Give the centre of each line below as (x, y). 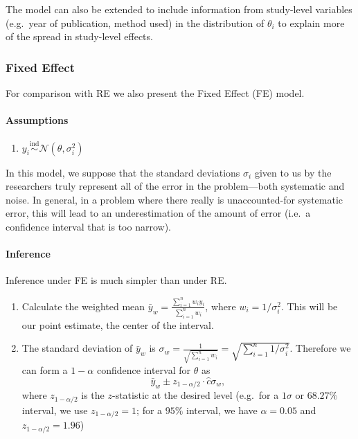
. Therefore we (320, 348)
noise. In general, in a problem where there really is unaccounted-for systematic (174, 199)
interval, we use (55, 410)
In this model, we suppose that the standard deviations (123, 172)
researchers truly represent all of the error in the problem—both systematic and (175, 186)
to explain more (311, 23)
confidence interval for (144, 369)
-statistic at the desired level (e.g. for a (196, 395)
